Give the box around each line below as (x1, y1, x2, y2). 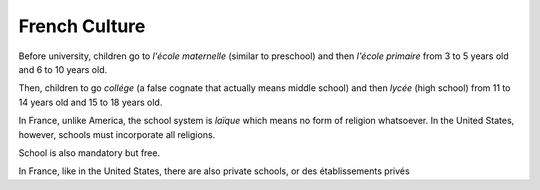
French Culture (18, 15, 146, 37)
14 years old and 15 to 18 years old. (18, 96, 163, 108)
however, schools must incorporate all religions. (18, 128, 216, 140)
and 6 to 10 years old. (18, 63, 108, 75)
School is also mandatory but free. (18, 146, 160, 159)
